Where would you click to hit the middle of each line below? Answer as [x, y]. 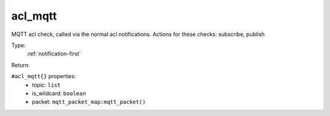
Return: [20, 65]
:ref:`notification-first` [54, 54]
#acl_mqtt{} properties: [44, 76]
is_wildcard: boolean [59, 93]
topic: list [46, 85]
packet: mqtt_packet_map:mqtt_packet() [89, 102]
